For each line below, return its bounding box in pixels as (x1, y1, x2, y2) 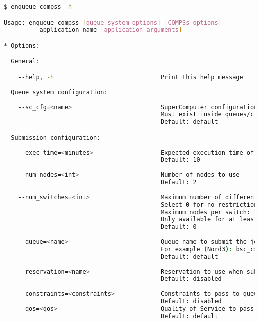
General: (11, 58, 40, 65)
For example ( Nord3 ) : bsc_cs (161, 245, 258, 253)
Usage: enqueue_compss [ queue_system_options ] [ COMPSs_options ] (4, 19, 222, 26)
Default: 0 (161, 223, 197, 231)
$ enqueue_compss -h (4, 3, 72, 10)
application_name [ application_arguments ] (39, 26, 182, 34)
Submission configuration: (11, 134, 101, 141)
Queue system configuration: (11, 88, 108, 96)
